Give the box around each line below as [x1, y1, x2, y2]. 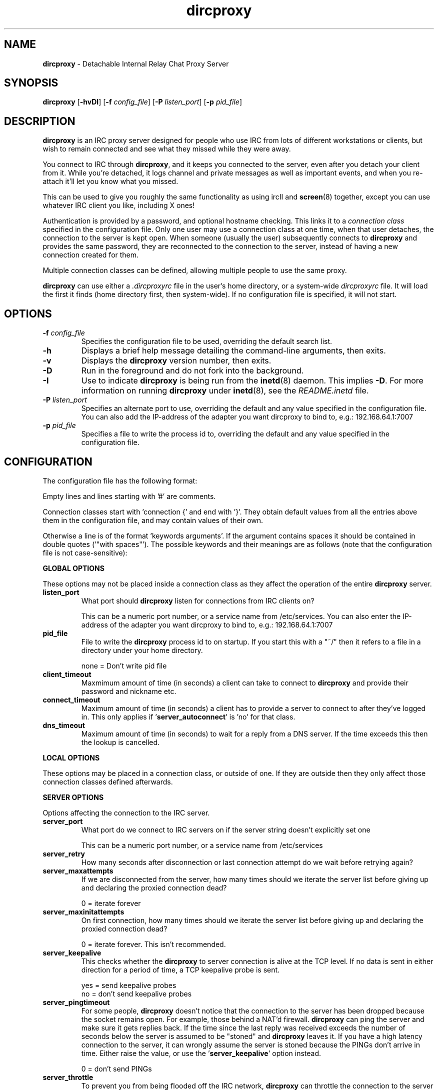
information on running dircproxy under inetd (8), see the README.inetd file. [81, 385, 369, 396]
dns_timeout [42, 720, 85, 729]
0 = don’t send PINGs [81, 1064, 152, 1073]
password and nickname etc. [81, 686, 176, 695]
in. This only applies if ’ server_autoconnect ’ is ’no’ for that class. [81, 712, 295, 721]
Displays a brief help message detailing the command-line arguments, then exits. [81, 345, 386, 356]
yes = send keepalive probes [81, 980, 176, 989]
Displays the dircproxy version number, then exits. [81, 355, 271, 366]
